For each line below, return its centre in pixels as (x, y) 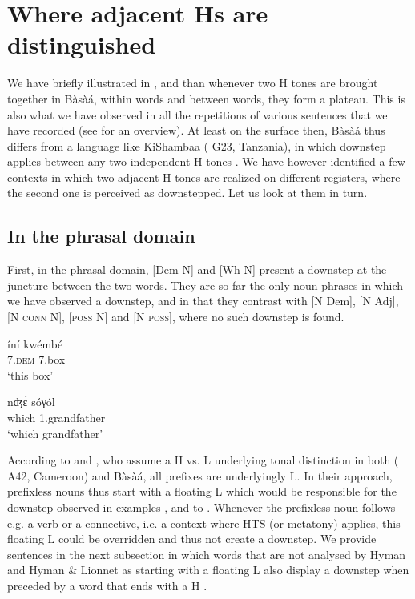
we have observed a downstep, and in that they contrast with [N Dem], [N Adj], (203, 301)
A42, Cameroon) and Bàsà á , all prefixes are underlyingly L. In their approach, (200, 475)
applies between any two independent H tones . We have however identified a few (206, 161)
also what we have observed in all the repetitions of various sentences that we (197, 114)
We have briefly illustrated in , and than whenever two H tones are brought (193, 83)
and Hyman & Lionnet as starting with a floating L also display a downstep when (208, 570)
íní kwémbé (35, 343)
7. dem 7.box (36, 359)
